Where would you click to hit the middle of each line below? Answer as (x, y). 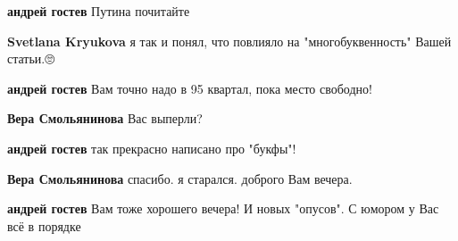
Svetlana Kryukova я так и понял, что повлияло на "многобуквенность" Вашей (229, 41)
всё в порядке (44, 225)
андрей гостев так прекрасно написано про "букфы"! (152, 148)
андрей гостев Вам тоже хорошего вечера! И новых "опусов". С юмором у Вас (223, 208)
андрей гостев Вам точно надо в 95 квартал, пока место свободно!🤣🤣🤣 (195, 88)
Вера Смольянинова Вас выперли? (105, 118)
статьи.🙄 (31, 58)
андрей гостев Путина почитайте (99, 11)
